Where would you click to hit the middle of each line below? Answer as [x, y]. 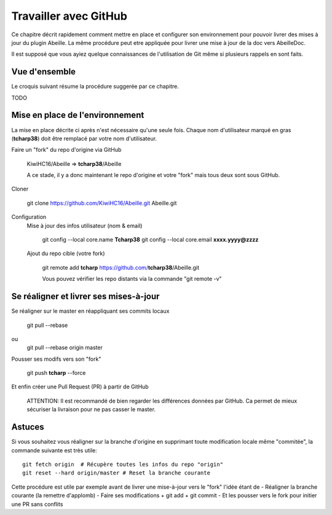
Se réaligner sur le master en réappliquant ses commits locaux [90, 311]
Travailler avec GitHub [69, 16]
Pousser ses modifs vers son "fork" [56, 359]
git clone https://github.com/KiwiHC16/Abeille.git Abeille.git [102, 203]
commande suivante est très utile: [54, 450]
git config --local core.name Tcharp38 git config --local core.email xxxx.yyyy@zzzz [150, 240]
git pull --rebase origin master [65, 348]
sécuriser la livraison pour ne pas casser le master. [91, 409]
